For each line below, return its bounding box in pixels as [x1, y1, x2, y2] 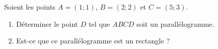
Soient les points [4, 2, 56, 12]
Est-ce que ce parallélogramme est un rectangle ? [16, 35, 170, 46]
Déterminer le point [16, 18, 78, 29]
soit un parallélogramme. [136, 18, 214, 29]
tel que [89, 18, 110, 29]
